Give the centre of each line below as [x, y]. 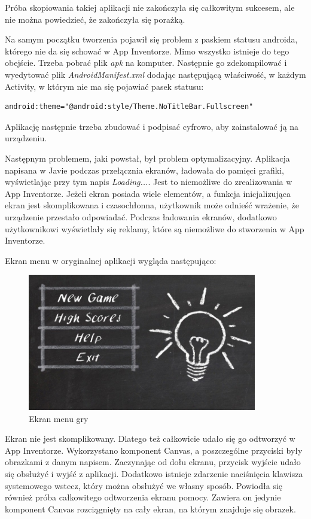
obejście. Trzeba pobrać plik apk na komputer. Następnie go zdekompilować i [146, 63]
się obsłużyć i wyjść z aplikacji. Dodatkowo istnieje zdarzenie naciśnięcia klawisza [154, 474]
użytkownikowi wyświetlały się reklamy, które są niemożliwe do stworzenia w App [155, 228]
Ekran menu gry [59, 418]
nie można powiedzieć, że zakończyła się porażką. [95, 19]
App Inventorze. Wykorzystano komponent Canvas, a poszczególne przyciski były [154, 450]
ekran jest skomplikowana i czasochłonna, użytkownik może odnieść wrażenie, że [152, 205]
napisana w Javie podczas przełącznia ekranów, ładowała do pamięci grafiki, [144, 170]
